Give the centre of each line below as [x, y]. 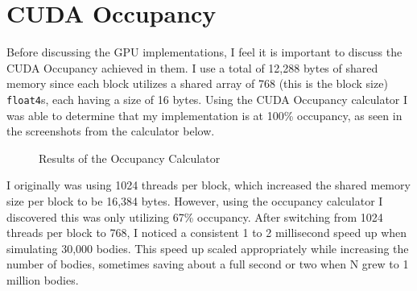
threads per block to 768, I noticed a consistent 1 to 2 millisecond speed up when [207, 233]
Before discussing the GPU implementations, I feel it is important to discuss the [204, 52]
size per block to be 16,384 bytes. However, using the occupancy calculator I [195, 200]
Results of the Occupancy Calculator [130, 158]
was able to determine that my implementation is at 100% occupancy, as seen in [204, 115]
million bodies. [43, 279]
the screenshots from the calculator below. [111, 131]
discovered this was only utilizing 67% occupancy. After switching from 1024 [195, 216]
